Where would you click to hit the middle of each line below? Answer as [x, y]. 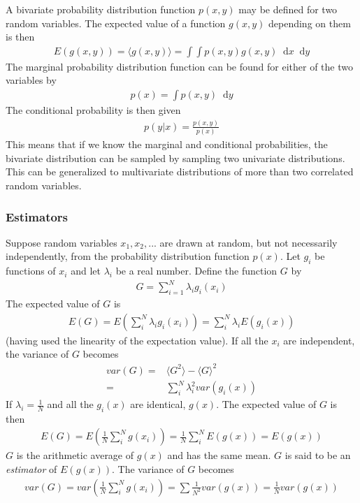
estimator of [31, 469]
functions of [31, 271]
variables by [31, 80]
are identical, [158, 404]
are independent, [319, 340]
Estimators [37, 216]
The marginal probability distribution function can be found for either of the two [179, 66]
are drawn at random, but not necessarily [249, 242]
